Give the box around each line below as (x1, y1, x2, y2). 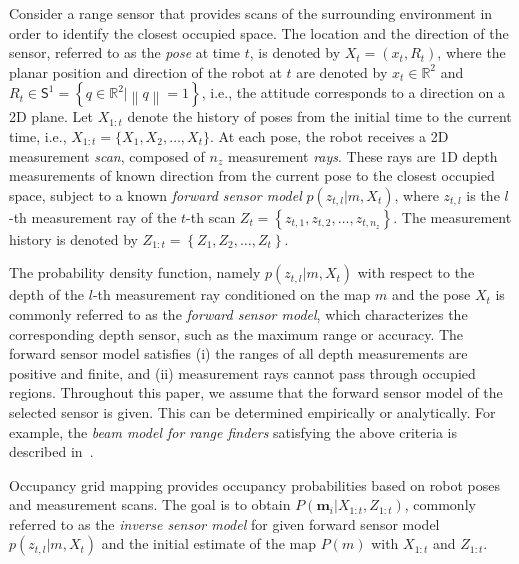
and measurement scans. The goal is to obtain (9, 494, 291, 515)
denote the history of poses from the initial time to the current (127, 106, 512, 127)
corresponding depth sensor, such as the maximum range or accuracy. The (9, 323, 464, 344)
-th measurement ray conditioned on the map (92, 284, 371, 305)
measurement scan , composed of (9, 145, 205, 166)
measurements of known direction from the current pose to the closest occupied (9, 165, 495, 186)
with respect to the (357, 262, 475, 283)
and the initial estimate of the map (101, 533, 317, 554)
